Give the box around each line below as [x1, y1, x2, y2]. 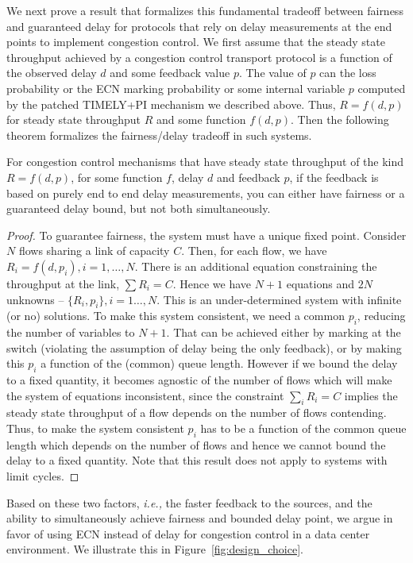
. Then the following [291, 111, 389, 128]
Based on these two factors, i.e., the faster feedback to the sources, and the [6, 494, 372, 511]
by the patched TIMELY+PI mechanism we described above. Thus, [6, 95, 336, 112]
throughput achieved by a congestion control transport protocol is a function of [6, 48, 392, 65]
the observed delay [6, 64, 97, 81]
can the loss [319, 64, 376, 81]
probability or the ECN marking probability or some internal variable [6, 79, 345, 96]
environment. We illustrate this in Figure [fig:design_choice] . [6, 541, 303, 557]
